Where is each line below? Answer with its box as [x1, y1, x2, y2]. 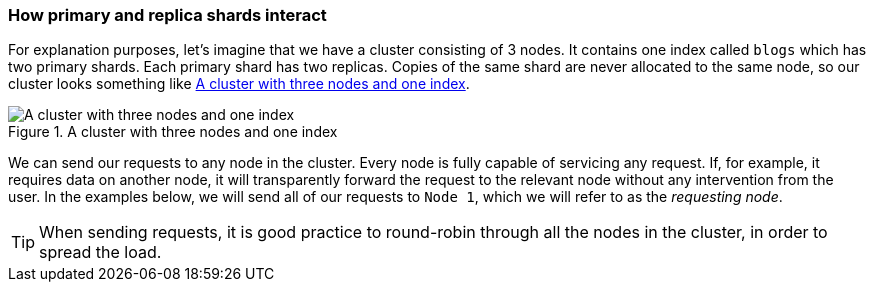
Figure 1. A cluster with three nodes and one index [8, 123, 338, 141]
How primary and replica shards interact [8, 5, 327, 25]
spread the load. [39, 242, 162, 263]
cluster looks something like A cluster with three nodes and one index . [8, 75, 470, 93]
